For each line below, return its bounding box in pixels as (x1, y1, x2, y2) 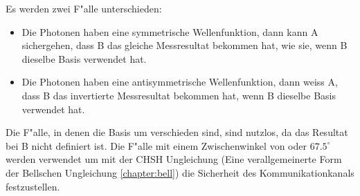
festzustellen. (6, 179, 60, 193)
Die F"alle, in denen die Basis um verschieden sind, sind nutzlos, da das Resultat (6, 125, 348, 139)
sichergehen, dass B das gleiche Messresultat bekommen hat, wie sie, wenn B (21, 38, 348, 52)
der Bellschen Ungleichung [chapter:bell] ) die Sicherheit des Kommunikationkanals (6, 165, 354, 179)
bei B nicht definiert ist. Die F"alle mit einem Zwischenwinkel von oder (6, 138, 307, 153)
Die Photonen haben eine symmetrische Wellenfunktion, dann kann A (21, 24, 318, 39)
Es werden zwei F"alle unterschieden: (6, 1, 162, 15)
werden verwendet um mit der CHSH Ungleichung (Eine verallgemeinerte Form (6, 152, 342, 166)
